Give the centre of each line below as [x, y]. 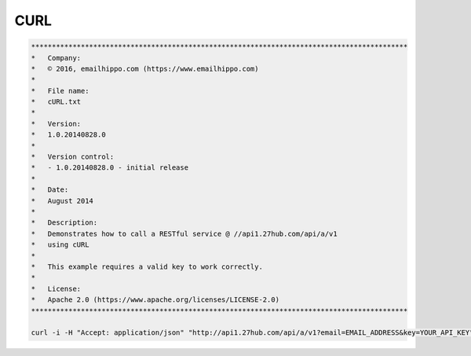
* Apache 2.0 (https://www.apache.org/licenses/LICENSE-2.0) [155, 300]
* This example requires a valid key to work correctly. [147, 266]
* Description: [64, 223]
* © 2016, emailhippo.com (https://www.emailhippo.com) [145, 68]
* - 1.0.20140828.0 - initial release [110, 168]
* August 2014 [62, 201]
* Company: [56, 58]
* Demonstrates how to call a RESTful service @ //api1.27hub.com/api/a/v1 [184, 233]
